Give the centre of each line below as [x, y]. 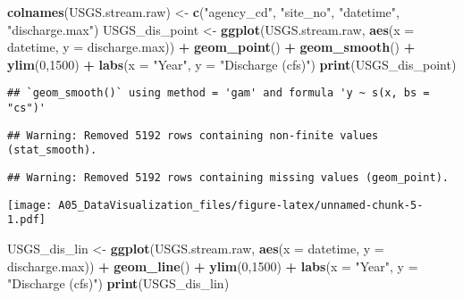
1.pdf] [26, 220]
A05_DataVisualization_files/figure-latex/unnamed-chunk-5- [241, 205]
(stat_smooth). [52, 150]
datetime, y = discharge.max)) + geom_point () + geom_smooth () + [211, 47]
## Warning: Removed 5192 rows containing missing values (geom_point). [228, 178]
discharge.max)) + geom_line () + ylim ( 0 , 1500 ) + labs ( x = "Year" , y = [213, 266]
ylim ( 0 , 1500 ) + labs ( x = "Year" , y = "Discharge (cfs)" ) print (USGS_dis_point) [232, 64]
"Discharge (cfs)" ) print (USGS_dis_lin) [118, 283]
